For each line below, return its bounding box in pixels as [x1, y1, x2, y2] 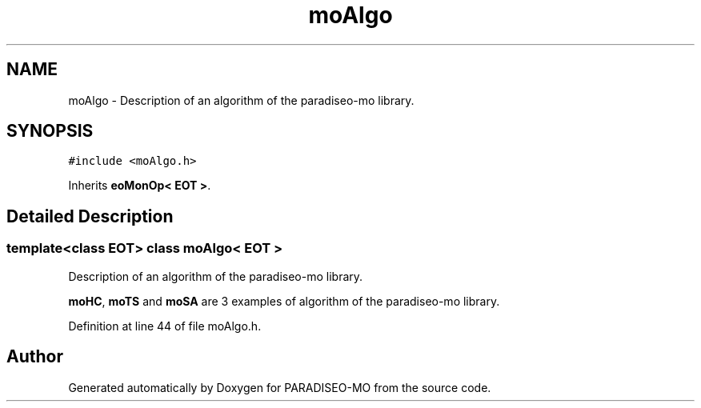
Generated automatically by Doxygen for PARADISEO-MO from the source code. [68, 380, 491, 394]
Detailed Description [6, 206, 174, 226]
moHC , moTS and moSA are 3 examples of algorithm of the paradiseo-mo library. [68, 294, 500, 308]
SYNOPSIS [6, 121, 94, 142]
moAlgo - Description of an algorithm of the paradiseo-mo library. [68, 93, 415, 107]
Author [6, 346, 63, 367]
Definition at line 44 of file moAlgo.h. [68, 318, 262, 333]
